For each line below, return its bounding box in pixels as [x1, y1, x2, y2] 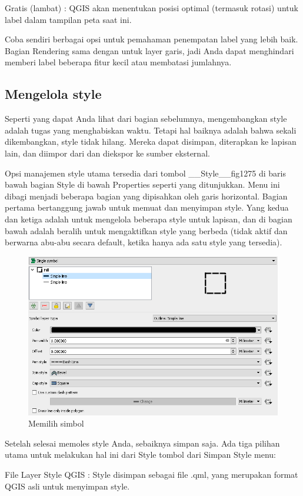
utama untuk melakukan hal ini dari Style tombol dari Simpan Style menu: [5, 448, 276, 461]
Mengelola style [5, 85, 102, 103]
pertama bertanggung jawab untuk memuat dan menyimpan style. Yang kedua [5, 201, 289, 214]
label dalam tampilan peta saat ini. [5, 13, 132, 25]
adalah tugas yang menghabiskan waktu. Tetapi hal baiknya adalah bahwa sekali [5, 124, 297, 136]
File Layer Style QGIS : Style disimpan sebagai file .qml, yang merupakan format [5, 468, 298, 480]
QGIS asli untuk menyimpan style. [5, 480, 130, 492]
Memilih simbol [28, 417, 84, 430]
